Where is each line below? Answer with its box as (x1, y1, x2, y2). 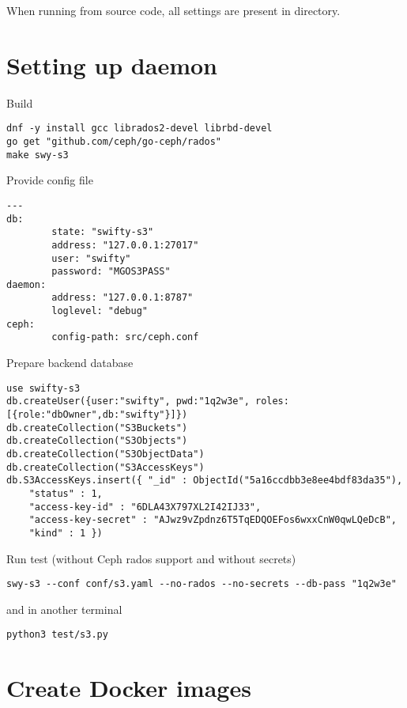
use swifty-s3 (6, 382, 81, 394)
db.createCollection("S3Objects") (6, 435, 188, 447)
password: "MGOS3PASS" (51, 266, 171, 278)
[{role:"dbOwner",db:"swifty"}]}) (6, 409, 188, 420)
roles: (254, 396, 289, 407)
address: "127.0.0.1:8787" (51, 292, 194, 304)
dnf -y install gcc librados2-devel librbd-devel (6, 123, 273, 134)
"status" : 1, (28, 487, 103, 499)
